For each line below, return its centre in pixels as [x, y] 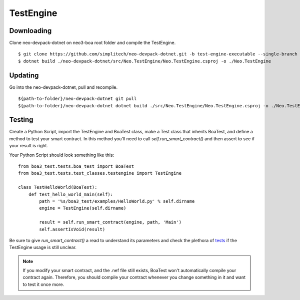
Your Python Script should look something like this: [62, 155]
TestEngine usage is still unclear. [43, 248]
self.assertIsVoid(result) [72, 229]
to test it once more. [43, 284]
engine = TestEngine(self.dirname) [83, 208]
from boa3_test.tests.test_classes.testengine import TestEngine [100, 173]
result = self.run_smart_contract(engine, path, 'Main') [110, 222]
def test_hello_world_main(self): [71, 194]
